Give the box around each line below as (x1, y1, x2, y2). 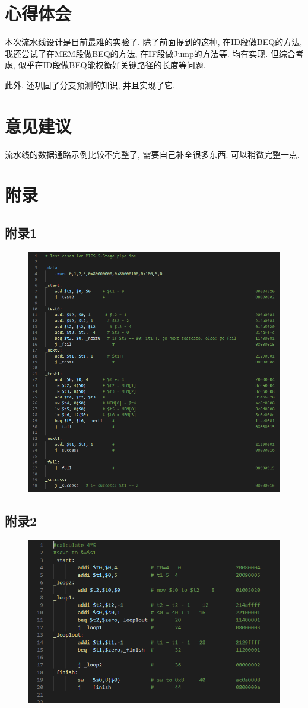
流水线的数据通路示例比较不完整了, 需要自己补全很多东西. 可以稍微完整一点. (5, 148, 300, 160)
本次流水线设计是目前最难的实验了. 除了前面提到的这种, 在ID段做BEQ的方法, (5, 36, 303, 48)
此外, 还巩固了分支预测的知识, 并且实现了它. (5, 78, 175, 91)
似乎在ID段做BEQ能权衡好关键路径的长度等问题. (18, 59, 206, 71)
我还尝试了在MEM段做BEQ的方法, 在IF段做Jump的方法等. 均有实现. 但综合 (5, 47, 296, 59)
